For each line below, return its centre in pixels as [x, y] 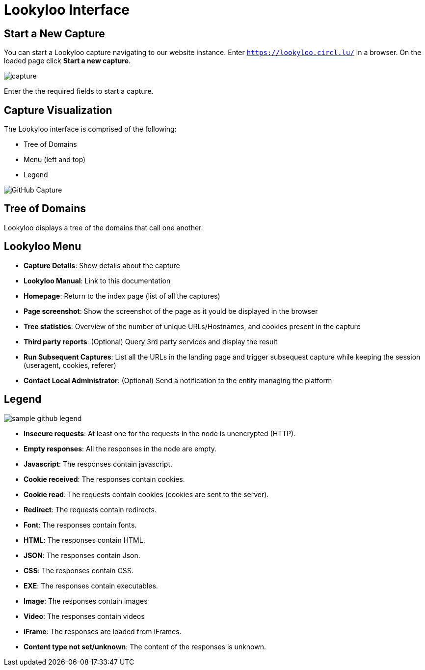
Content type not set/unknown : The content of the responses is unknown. [145, 646]
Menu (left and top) [55, 160]
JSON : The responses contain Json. [82, 555]
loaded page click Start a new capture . [67, 61]
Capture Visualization [58, 110]
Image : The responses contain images [86, 601]
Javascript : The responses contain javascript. [98, 464]
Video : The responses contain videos [84, 616]
